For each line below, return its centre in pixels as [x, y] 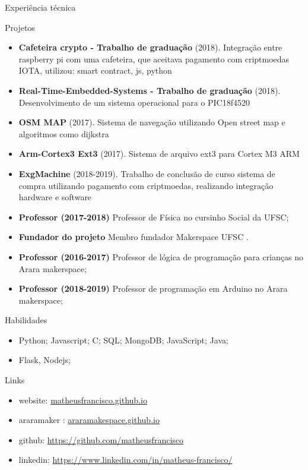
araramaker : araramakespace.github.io [89, 420]
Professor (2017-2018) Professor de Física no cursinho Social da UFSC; [154, 217]
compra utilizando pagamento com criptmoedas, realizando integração [146, 185]
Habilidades [26, 320]
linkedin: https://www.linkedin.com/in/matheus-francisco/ [126, 460]
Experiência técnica [40, 7]
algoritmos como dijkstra [64, 133]
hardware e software [55, 197]
